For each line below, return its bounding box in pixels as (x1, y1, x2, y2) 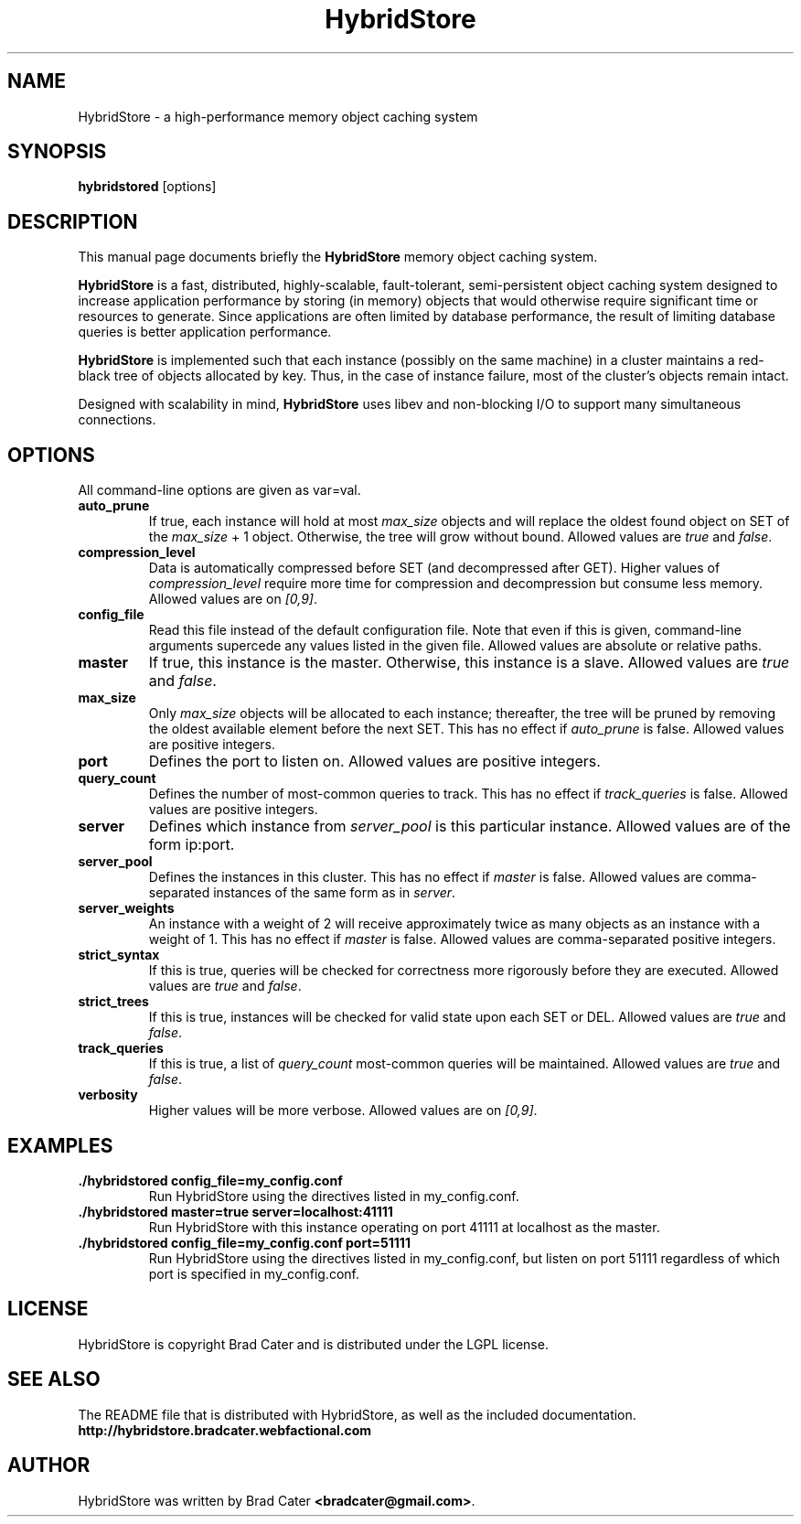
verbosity (78, 1087, 138, 1103)
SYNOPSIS (7, 140, 107, 164)
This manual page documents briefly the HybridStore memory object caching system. (78, 249, 598, 265)
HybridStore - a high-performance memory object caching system (78, 108, 478, 124)
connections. (78, 412, 156, 428)
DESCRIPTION (7, 209, 138, 233)
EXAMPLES (7, 1133, 113, 1157)
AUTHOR (7, 1454, 91, 1477)
